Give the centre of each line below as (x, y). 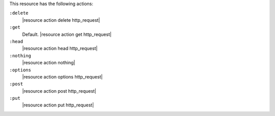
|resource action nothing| (49, 63)
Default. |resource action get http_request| (67, 34)
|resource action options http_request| (62, 76)
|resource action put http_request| (58, 105)
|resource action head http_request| (60, 49)
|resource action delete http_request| (61, 20)
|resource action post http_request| (59, 91)
